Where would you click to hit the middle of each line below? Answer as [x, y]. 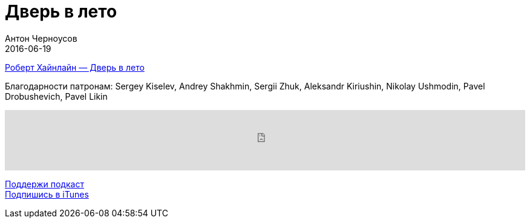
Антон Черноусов [41, 38]
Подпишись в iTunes [47, 194]
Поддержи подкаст [44, 184]
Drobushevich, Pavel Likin [56, 96]
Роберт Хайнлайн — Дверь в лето [75, 67]
